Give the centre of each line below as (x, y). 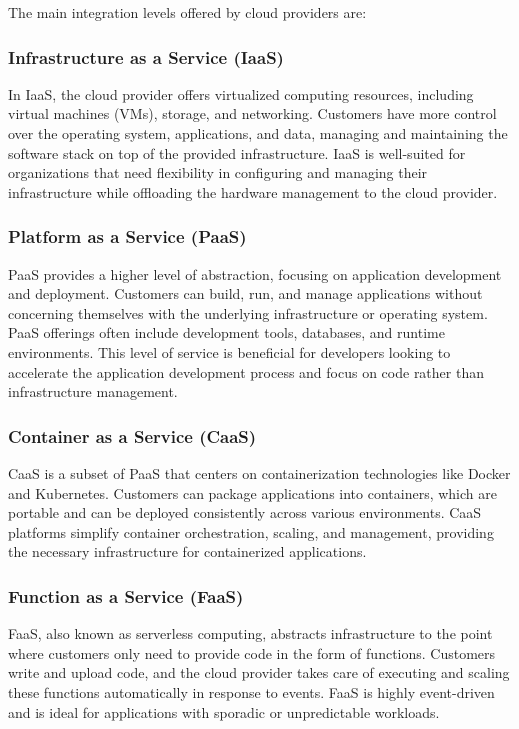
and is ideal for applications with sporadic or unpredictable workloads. (224, 711)
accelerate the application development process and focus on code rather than (246, 371)
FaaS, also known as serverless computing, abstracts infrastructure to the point (250, 633)
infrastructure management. (93, 391)
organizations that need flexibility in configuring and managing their (218, 172)
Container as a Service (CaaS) (132, 435)
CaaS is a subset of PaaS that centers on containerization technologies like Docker (259, 472)
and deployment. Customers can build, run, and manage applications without (245, 293)
